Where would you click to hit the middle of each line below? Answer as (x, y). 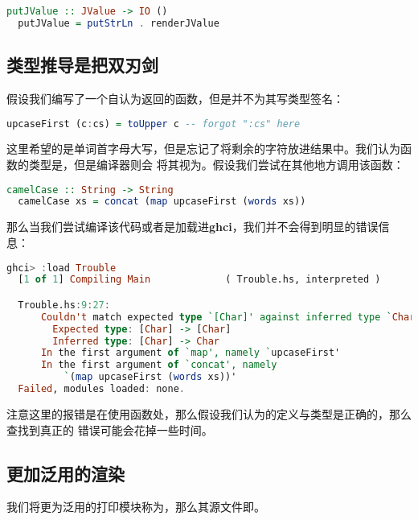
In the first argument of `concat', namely (159, 365)
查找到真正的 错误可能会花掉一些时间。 (110, 429)
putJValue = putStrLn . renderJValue (119, 23)
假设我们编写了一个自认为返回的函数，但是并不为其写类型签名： (175, 98)
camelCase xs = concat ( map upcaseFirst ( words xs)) (162, 202)
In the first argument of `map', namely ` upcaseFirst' (191, 353)
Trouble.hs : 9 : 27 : (64, 305)
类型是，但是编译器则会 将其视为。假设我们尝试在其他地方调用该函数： (216, 165)
